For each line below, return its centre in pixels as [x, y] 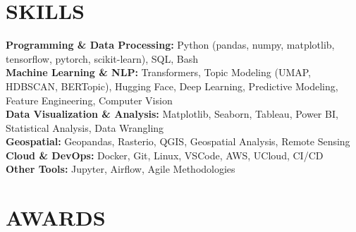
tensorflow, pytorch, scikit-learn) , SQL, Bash [102, 58]
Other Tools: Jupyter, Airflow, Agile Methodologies [121, 169]
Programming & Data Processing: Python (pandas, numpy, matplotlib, [170, 45]
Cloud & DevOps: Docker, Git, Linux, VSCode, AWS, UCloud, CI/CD [165, 155]
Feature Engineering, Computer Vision [89, 100]
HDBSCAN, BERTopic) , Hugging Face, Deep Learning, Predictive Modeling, [172, 86]
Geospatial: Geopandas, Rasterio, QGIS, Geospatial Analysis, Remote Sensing [178, 141]
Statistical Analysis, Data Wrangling [85, 127]
